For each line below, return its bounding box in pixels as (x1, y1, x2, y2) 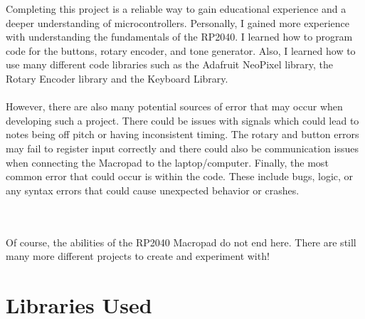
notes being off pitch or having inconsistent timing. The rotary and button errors (6, 127, 359, 142)
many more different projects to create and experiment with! (6, 249, 270, 263)
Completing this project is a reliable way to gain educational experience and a (6, 1, 347, 16)
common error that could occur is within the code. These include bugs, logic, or (6, 169, 354, 184)
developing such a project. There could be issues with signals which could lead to (6, 113, 359, 127)
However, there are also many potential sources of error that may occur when (6, 99, 343, 114)
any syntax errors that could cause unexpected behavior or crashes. (6, 182, 300, 197)
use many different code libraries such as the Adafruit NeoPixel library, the (6, 57, 334, 72)
